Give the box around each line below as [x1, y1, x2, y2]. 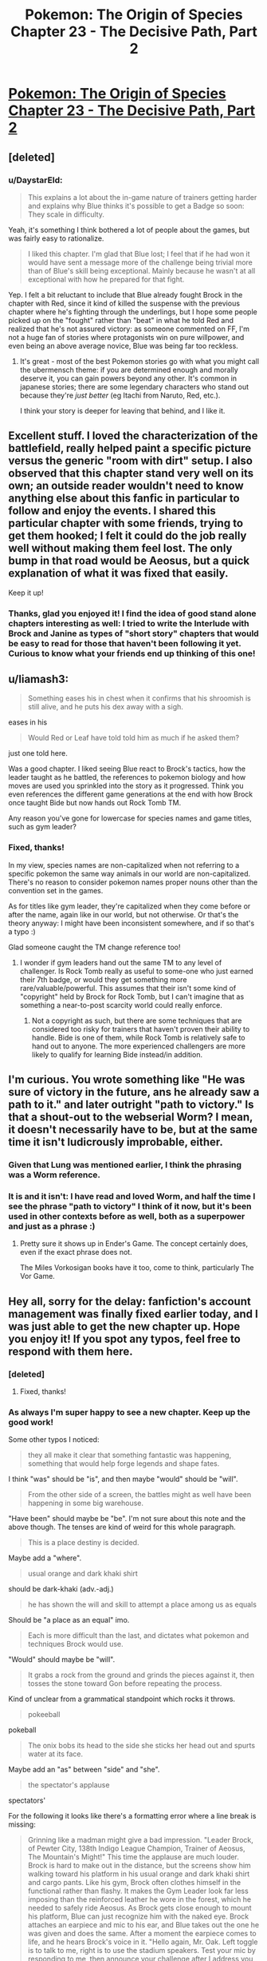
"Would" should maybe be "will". [8, 1655, 116, 1664]
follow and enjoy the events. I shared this [8, 504, 217, 517]
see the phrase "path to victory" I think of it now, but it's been [8, 1200, 252, 1212]
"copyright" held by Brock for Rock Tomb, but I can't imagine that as [19, 992, 245, 1001]
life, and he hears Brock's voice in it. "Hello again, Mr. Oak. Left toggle [27, 1937, 258, 1947]
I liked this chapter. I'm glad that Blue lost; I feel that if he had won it [27, 249, 250, 258]
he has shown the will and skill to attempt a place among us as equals [27, 1600, 257, 1609]
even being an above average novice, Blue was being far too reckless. [8, 341, 239, 350]
